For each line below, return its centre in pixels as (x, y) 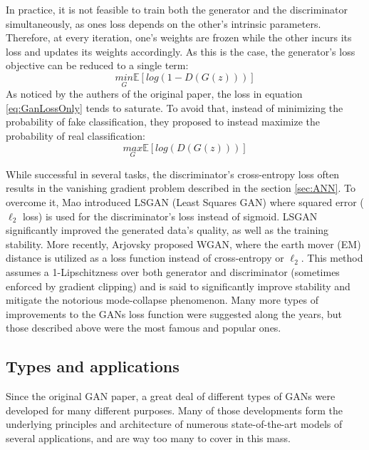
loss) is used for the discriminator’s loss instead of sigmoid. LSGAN (170, 216)
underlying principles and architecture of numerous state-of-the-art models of (174, 424)
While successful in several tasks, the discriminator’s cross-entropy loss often (173, 174)
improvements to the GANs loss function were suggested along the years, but (174, 313)
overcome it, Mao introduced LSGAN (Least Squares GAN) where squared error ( (185, 201)
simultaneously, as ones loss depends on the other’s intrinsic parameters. (163, 23)
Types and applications (93, 366)
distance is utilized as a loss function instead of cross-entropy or (145, 258)
